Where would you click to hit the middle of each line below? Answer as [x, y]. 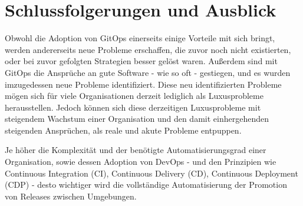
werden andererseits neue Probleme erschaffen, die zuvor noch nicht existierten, [148, 49]
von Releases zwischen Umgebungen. [71, 196]
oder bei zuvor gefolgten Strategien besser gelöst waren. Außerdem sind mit [141, 61]
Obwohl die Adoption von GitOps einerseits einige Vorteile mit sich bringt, [140, 38]
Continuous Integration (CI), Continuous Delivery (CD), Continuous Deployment [151, 173]
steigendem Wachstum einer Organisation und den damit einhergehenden [137, 119]
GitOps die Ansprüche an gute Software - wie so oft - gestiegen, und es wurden [148, 72]
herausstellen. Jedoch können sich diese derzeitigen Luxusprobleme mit [133, 107]
